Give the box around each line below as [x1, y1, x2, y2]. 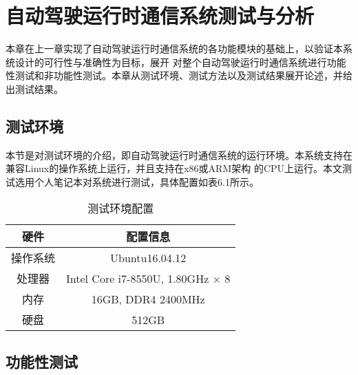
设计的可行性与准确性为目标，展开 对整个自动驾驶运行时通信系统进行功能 [14, 54, 346, 69]
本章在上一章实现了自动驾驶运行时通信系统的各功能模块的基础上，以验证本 [6, 41, 343, 56]
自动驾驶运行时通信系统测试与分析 [6, 1, 315, 30]
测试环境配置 [87, 200, 154, 217]
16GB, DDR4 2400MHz [91, 290, 205, 307]
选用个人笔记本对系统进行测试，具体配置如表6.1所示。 [14, 174, 259, 189]
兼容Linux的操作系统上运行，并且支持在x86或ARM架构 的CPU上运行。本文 [6, 161, 343, 175]
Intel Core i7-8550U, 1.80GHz [66, 270, 209, 286]
